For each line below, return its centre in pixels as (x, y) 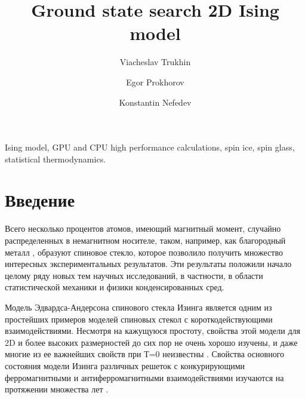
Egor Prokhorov (155, 82)
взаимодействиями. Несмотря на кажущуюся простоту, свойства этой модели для (152, 331)
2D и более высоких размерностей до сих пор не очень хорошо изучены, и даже (151, 342)
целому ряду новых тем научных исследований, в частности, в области (134, 275)
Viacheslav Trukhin (155, 62)
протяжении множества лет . (57, 389)
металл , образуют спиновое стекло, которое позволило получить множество (144, 252)
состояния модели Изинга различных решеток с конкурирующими (125, 365)
